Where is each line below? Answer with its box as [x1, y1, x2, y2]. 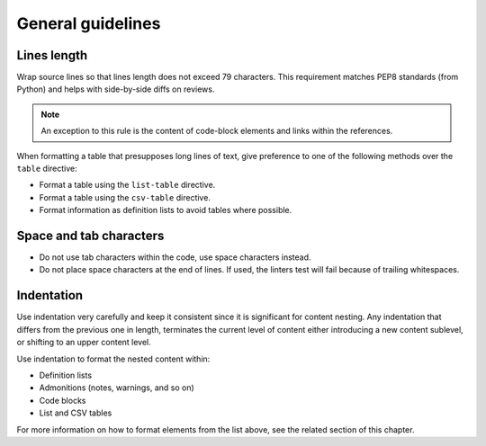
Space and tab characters [16, 228, 165, 243]
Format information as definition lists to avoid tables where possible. [39, 205, 292, 216]
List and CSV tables [39, 407, 112, 418]
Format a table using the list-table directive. [39, 180, 216, 191]
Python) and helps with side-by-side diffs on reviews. [16, 84, 215, 94]
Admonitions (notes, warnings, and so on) [39, 382, 195, 393]
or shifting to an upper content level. [16, 337, 152, 348]
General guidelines [16, 13, 161, 33]
